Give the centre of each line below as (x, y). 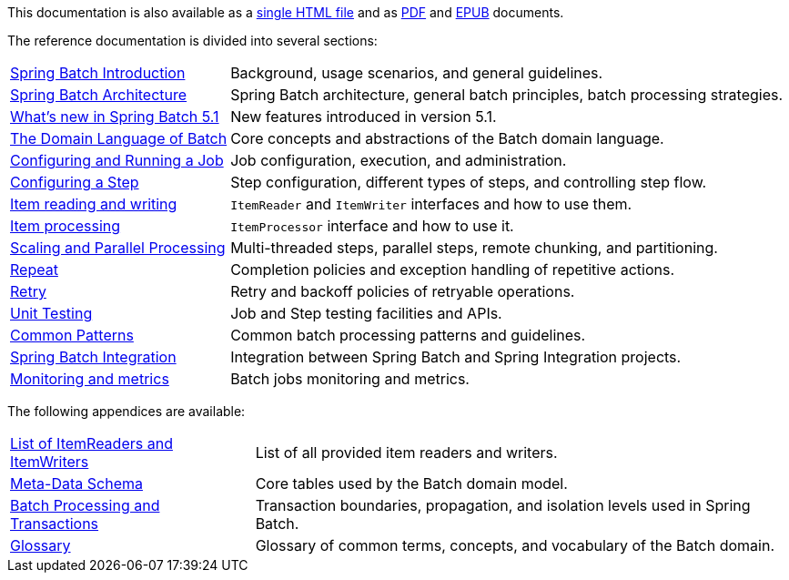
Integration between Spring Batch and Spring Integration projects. (456, 357)
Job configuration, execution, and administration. (399, 160)
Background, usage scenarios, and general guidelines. (417, 73)
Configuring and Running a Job (117, 160)
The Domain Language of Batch (119, 138)
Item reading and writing (94, 204)
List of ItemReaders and (91, 443)
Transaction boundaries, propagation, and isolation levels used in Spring (503, 505)
